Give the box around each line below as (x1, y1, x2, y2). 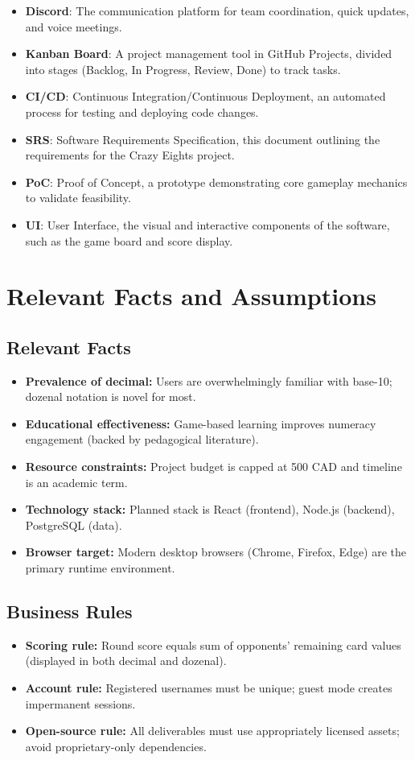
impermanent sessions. (25, 695, 136, 712)
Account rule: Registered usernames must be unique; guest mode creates (25, 679, 392, 696)
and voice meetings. (25, 18, 122, 35)
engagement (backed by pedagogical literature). (25, 431, 259, 448)
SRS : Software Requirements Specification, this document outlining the (25, 130, 380, 147)
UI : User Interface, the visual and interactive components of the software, (25, 216, 390, 233)
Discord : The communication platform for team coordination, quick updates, (25, 2, 409, 19)
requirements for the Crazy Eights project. (25, 147, 235, 163)
